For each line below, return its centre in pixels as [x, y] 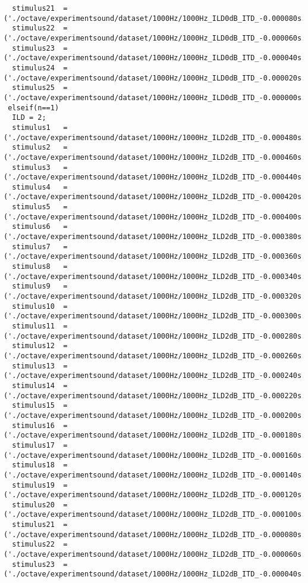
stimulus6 [31, 227]
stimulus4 [31, 187]
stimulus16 [33, 425]
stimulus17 [33, 445]
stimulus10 [33, 306]
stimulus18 [33, 465]
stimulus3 [31, 167]
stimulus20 [33, 505]
